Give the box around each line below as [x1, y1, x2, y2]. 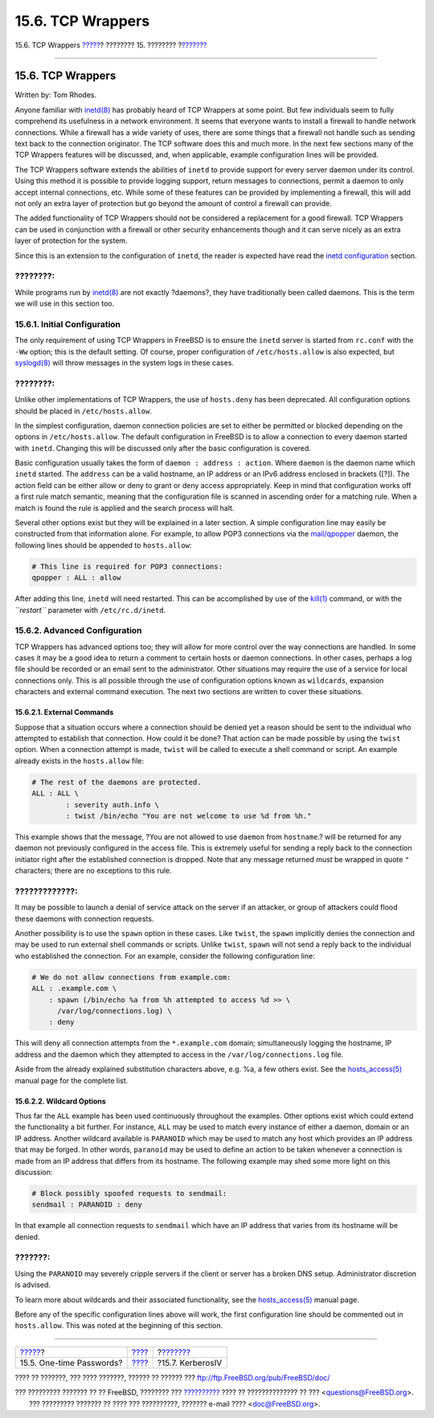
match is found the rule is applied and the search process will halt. [14, 503, 235, 512]
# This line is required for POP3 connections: [31, 561, 223, 571]
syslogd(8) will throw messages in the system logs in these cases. [14, 358, 235, 368]
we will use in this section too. [14, 298, 115, 309]
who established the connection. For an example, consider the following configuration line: [14, 951, 315, 960]
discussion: [14, 1167, 53, 1177]
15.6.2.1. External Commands [14, 708, 114, 717]
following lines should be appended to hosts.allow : [14, 540, 192, 550]
